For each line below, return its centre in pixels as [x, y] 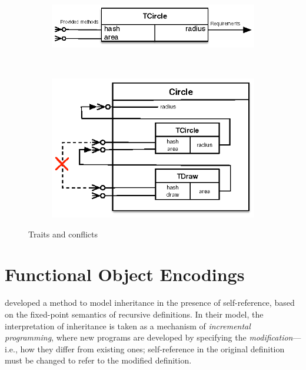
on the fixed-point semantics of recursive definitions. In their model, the [134, 314]
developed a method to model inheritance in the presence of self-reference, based [150, 303]
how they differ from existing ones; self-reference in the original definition [152, 348]
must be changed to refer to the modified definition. [98, 360]
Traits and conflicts [63, 234]
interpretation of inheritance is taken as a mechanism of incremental [128, 326]
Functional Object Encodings [125, 274]
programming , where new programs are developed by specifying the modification [149, 337]
